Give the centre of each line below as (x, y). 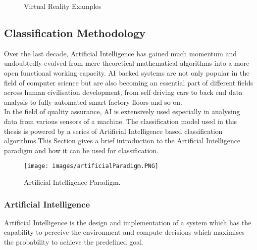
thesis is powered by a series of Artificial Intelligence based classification (113, 131)
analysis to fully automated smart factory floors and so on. (93, 102)
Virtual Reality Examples (63, 6)
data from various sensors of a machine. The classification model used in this (121, 121)
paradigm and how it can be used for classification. (81, 150)
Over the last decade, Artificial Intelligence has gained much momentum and (120, 53)
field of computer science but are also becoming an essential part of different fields (128, 82)
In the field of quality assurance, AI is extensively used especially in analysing (122, 111)
